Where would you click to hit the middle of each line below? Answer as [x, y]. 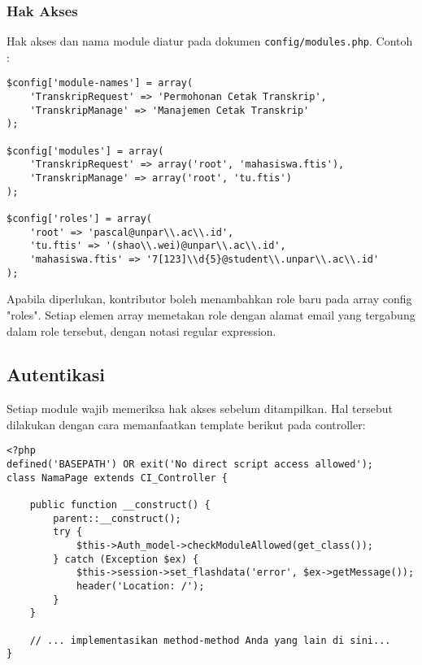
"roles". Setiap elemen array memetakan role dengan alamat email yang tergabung [211, 314]
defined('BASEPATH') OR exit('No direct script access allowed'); [190, 465]
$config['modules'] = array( [85, 151]
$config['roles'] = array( [79, 219]
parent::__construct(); [117, 518]
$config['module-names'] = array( [100, 83]
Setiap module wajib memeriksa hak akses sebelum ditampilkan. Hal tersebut [200, 409]
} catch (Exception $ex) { [126, 559]
